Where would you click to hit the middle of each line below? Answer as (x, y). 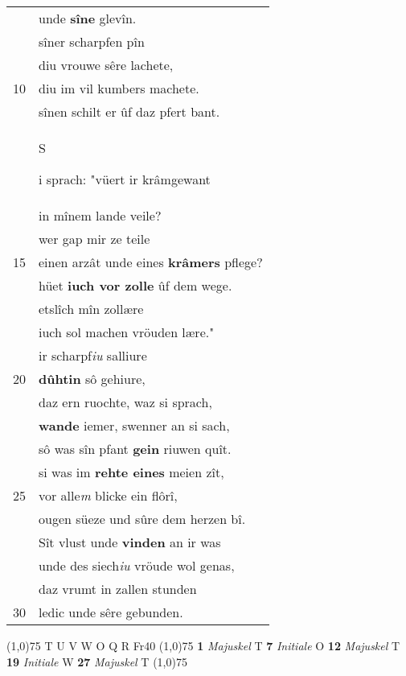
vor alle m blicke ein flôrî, (108, 495)
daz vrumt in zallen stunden (118, 589)
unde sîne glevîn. (88, 18)
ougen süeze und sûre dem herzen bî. (142, 519)
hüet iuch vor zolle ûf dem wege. (135, 285)
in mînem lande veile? (100, 215)
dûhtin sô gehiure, (92, 379)
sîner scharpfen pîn (92, 41)
